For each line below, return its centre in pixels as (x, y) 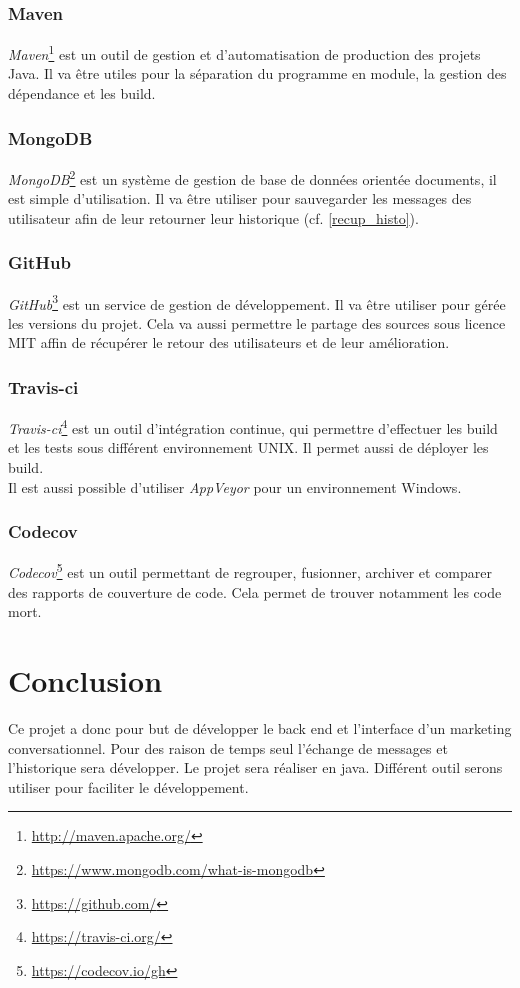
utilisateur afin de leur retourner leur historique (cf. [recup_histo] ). (213, 217)
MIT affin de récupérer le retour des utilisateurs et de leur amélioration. (229, 342)
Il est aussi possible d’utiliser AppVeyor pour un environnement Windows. (235, 486)
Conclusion (85, 680)
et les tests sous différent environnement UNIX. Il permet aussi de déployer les (248, 447)
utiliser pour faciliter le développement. (128, 786)
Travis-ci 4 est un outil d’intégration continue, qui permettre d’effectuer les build (253, 426)
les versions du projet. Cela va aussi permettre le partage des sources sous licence (257, 322)
